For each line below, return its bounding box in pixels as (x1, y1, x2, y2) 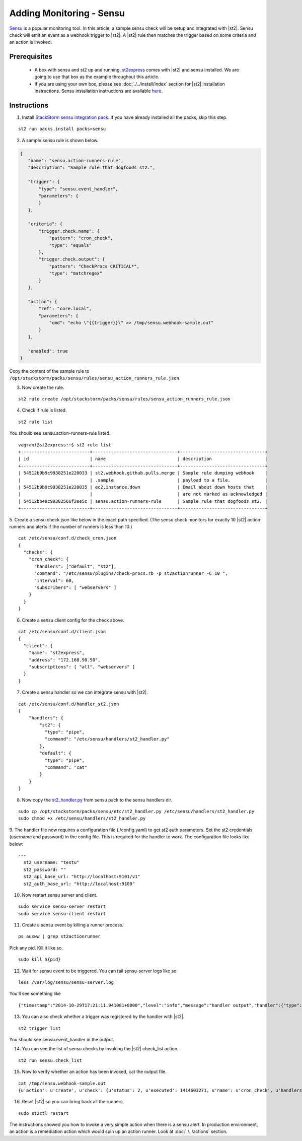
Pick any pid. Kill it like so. (9, 945, 63, 951)
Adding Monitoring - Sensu (9, 8, 125, 19)
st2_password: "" (23, 866, 66, 872)
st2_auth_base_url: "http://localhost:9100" (23, 881, 135, 887)
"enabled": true (28, 348, 68, 354)
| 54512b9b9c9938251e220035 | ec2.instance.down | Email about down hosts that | (18, 484, 268, 490)
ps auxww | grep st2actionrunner (18, 933, 101, 939)
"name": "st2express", (28, 650, 85, 656)
